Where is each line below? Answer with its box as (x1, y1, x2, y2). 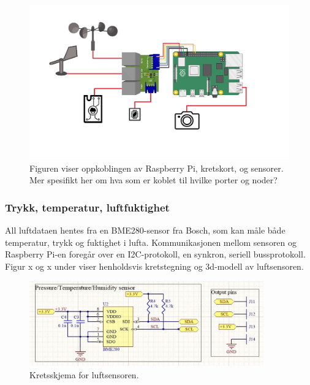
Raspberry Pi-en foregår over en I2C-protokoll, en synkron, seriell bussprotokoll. (5, 248, 306, 261)
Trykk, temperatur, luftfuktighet (5, 199, 170, 215)
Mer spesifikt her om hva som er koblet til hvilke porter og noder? (29, 173, 278, 186)
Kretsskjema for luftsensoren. (29, 368, 139, 381)
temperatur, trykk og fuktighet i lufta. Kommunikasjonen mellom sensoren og (5, 235, 297, 248)
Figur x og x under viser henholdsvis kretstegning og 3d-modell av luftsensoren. (5, 259, 304, 272)
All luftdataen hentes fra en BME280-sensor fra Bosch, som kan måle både (5, 224, 285, 237)
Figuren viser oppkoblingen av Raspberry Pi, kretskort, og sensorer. (29, 161, 284, 174)
